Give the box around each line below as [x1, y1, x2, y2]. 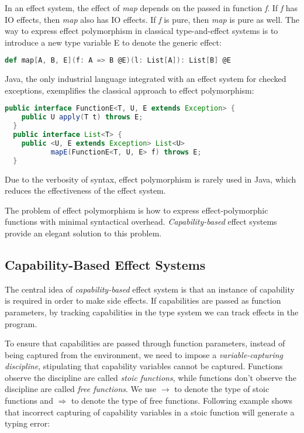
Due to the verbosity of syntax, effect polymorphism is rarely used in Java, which [5, 173, 296, 185]
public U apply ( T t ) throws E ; [21, 113, 143, 122]
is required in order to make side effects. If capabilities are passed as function [5, 294, 281, 307]
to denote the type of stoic [174, 383, 270, 395]
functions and [5, 394, 53, 407]
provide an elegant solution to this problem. [5, 226, 162, 239]
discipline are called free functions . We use [5, 383, 157, 395]
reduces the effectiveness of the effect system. [5, 184, 166, 197]
